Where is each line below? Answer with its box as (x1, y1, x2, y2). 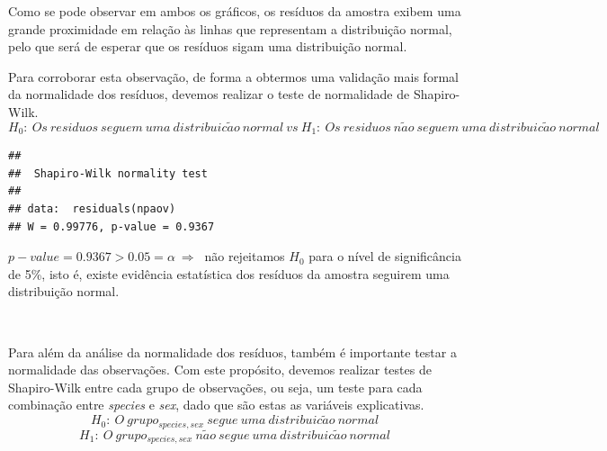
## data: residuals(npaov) (8, 203, 176, 216)
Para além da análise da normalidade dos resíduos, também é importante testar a (8, 342, 457, 361)
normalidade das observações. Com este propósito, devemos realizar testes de (8, 360, 432, 379)
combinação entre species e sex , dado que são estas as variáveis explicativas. (8, 395, 424, 414)
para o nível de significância (308, 247, 461, 266)
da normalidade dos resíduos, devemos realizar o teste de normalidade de (8, 85, 410, 104)
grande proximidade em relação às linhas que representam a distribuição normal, (8, 19, 452, 38)
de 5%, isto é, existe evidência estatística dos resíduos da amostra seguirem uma (8, 264, 450, 283)
